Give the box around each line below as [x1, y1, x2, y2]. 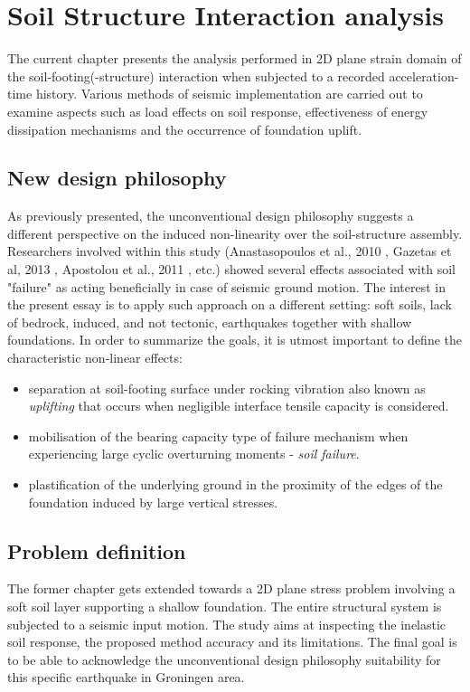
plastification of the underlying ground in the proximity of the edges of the [28, 475, 443, 494]
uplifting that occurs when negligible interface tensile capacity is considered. [28, 396, 449, 415]
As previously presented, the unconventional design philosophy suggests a [7, 206, 414, 225]
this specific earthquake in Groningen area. [7, 668, 245, 687]
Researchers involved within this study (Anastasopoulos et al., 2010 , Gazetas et [7, 242, 452, 261]
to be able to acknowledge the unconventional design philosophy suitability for [7, 649, 441, 668]
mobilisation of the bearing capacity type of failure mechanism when [28, 426, 409, 445]
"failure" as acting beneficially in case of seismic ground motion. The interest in [7, 277, 446, 296]
